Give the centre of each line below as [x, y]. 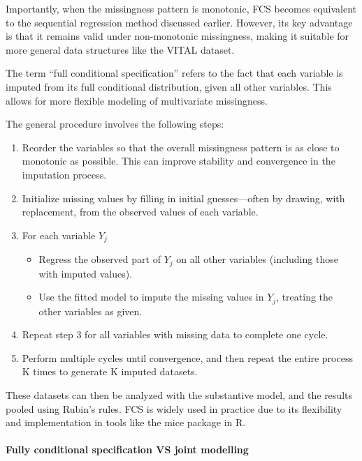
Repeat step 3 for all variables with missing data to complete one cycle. [175, 334]
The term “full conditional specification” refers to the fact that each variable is [174, 73]
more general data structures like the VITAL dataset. [120, 49]
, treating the [305, 297]
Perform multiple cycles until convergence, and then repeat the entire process [187, 357]
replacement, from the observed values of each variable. [140, 212]
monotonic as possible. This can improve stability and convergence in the [179, 161]
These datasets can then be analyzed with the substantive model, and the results [179, 395]
